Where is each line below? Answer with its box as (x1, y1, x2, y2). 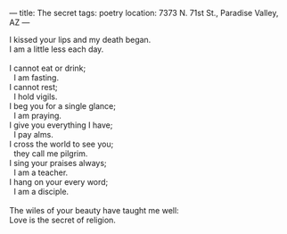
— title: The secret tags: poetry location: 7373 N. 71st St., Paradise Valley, (9, 8, 279, 18)
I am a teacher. (12, 167, 69, 178)
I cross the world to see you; (9, 138, 114, 149)
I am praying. (12, 111, 62, 121)
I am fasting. (12, 72, 60, 83)
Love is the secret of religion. (9, 214, 116, 225)
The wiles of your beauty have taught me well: (9, 205, 180, 215)
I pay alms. (12, 130, 53, 139)
